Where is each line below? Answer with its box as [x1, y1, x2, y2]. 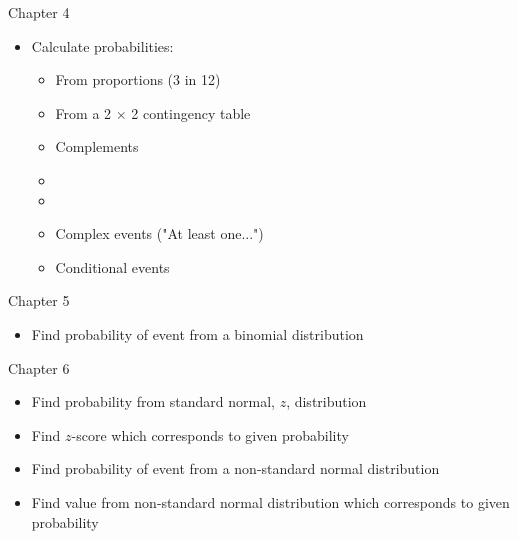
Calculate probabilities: [31, 35, 174, 56]
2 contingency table [131, 102, 251, 123]
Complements [55, 136, 139, 157]
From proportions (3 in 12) [55, 69, 221, 90]
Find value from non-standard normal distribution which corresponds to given [31, 491, 510, 512]
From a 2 [55, 102, 112, 123]
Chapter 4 [8, 2, 70, 22]
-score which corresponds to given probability [71, 424, 349, 445]
